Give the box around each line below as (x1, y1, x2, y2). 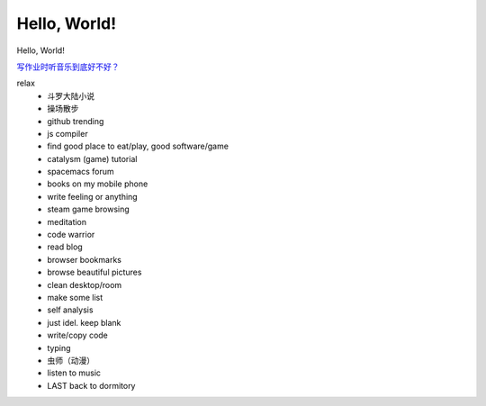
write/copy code (47, 329, 108, 341)
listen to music (47, 367, 102, 378)
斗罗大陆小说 (47, 90, 94, 101)
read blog (47, 241, 83, 252)
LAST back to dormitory (47, 380, 136, 391)
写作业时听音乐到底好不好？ (16, 61, 120, 72)
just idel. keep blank (47, 317, 121, 328)
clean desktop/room (47, 279, 122, 290)
